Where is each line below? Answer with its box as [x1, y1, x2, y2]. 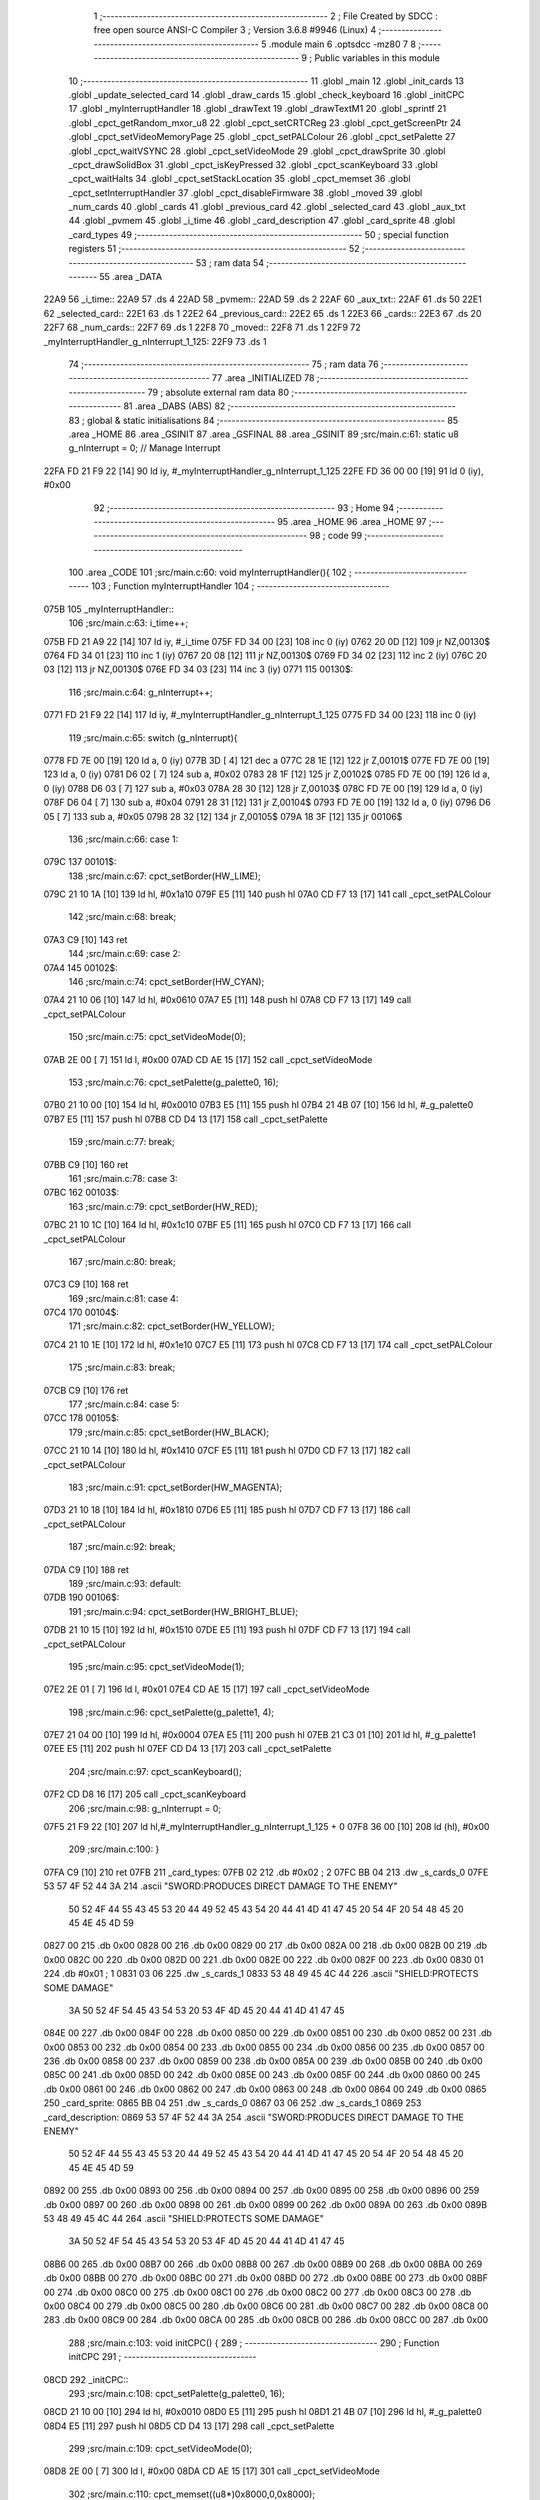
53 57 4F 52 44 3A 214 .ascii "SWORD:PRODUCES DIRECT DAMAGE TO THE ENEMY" [43, 1880, 398, 1892]
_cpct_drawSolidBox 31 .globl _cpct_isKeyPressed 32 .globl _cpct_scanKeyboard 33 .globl [68, 158, 439, 170]
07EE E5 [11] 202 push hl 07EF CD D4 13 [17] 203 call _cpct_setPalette [43, 1743, 332, 1755]
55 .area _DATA [99, 271, 163, 283]
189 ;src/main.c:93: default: [68, 1577, 182, 1589]
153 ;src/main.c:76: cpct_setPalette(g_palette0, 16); [68, 1076, 279, 1088]
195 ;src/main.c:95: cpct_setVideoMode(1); [68, 1660, 245, 1672]
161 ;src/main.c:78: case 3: [68, 1172, 179, 1184]
